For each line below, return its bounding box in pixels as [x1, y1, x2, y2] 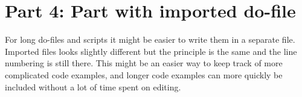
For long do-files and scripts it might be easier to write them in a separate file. [5, 33, 295, 46]
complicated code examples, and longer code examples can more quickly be [5, 68, 283, 81]
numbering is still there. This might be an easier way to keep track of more [5, 57, 283, 69]
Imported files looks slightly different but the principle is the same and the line [5, 45, 297, 57]
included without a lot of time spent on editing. [5, 80, 181, 93]
